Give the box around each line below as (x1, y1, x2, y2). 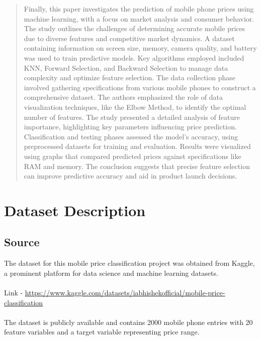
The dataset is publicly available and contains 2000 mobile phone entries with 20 (4, 316, 253, 327)
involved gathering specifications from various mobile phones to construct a (24, 82, 256, 92)
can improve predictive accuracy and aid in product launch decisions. (24, 171, 237, 181)
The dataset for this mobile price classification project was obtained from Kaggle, (4, 258, 255, 268)
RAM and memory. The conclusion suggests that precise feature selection (24, 160, 250, 171)
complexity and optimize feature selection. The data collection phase (24, 72, 235, 83)
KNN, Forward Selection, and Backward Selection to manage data (24, 62, 228, 73)
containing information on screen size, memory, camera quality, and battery (24, 43, 257, 53)
